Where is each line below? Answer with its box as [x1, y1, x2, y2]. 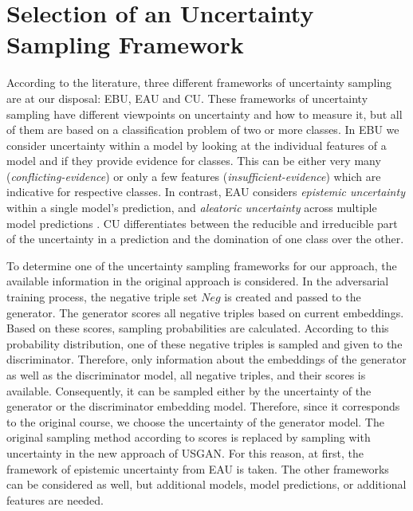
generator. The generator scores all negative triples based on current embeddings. [6, 304, 404, 320]
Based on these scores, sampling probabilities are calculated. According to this [6, 320, 389, 336]
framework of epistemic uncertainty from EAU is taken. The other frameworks [6, 460, 389, 477]
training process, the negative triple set [6, 289, 198, 305]
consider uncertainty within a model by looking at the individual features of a [6, 136, 387, 153]
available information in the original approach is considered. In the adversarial [6, 273, 389, 289]
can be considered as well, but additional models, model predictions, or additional [6, 476, 407, 493]
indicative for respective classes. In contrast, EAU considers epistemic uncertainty [6, 183, 405, 200]
